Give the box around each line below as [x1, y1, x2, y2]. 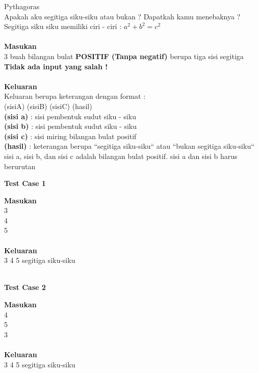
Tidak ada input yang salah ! [4, 61, 108, 71]
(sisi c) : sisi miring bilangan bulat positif [4, 130, 137, 141]
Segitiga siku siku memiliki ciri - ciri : [4, 21, 122, 32]
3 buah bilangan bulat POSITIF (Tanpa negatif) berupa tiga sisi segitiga [4, 50, 244, 61]
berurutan [4, 161, 36, 171]
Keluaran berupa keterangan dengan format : [4, 91, 146, 101]
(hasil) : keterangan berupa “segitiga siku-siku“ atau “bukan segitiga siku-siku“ [4, 141, 254, 151]
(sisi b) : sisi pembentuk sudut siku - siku [4, 121, 137, 131]
